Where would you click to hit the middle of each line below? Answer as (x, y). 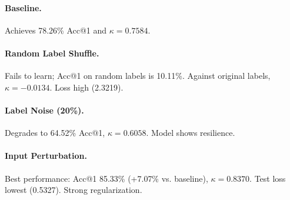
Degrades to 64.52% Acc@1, (55, 133)
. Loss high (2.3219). (86, 87)
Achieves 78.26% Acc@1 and (56, 30)
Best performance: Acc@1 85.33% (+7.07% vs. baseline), (106, 178)
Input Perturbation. (46, 156)
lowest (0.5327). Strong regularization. (74, 190)
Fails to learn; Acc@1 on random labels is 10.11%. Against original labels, (138, 76)
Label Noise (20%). (44, 110)
